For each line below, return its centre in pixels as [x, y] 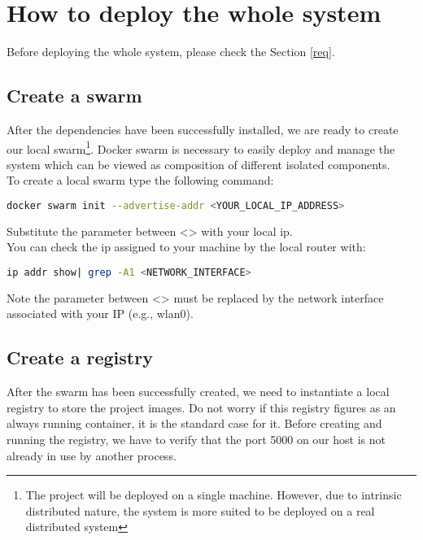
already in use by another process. [92, 455]
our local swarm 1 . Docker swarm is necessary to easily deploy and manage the [201, 147]
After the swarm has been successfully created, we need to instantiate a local [198, 392]
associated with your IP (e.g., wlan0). [100, 314]
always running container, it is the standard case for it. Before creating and [194, 423]
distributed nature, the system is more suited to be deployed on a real [200, 510]
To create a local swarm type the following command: [140, 180]
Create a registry [80, 357]
